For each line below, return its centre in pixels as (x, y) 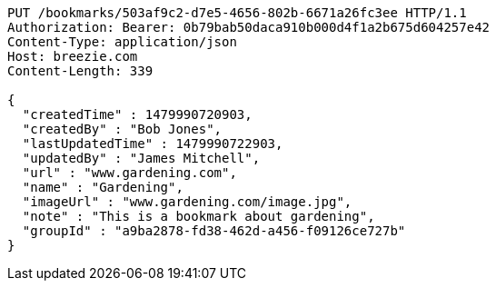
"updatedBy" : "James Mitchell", (141, 158)
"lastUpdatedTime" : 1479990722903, (153, 144)
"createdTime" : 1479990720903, (137, 114)
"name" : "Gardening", (103, 187)
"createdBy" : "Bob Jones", (122, 129)
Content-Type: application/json (122, 42)
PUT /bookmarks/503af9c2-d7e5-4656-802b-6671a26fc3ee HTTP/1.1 (237, 13)
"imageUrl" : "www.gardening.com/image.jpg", (187, 202)
